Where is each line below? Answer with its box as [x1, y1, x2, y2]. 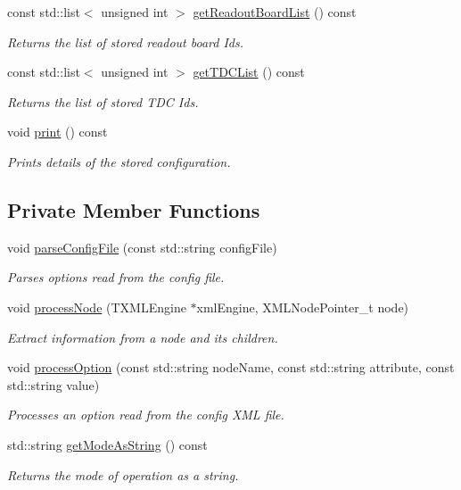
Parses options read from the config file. [7, 268, 225, 287]
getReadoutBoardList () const [193, 3, 357, 21]
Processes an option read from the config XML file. [7, 405, 284, 424]
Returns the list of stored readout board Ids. [7, 32, 244, 51]
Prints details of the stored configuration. [7, 152, 231, 170]
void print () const [7, 122, 108, 141]
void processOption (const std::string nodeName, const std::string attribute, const [7, 358, 455, 377]
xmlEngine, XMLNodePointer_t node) [196, 297, 409, 316]
